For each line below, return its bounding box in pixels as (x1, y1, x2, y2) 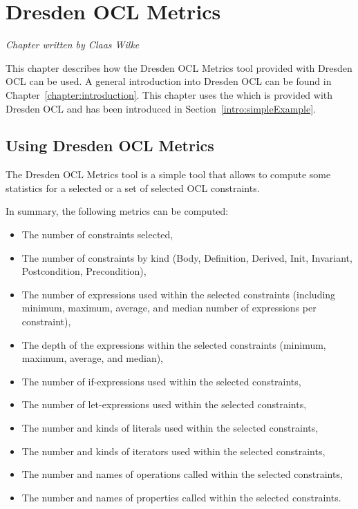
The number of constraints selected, (21, 227, 173, 242)
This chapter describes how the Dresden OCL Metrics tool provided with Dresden (6, 60, 352, 75)
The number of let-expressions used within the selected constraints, (21, 397, 307, 412)
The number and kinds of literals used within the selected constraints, (21, 421, 319, 435)
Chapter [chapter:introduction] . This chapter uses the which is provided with (6, 87, 333, 102)
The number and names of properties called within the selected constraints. (21, 490, 341, 504)
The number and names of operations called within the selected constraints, (21, 467, 343, 481)
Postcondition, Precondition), (21, 264, 147, 278)
